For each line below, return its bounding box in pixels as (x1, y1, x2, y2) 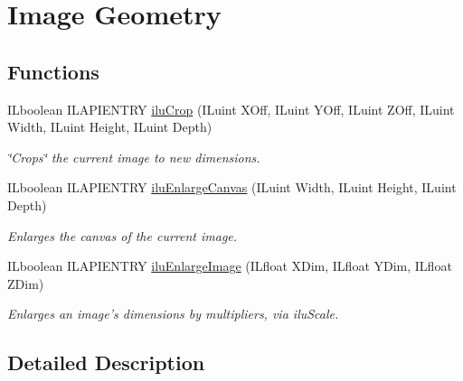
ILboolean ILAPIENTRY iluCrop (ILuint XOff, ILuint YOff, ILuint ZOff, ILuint (7, 99, 455, 118)
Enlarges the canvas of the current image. (7, 226, 238, 245)
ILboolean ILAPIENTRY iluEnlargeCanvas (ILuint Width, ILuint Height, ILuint (7, 178, 457, 197)
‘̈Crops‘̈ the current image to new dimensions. (7, 147, 260, 166)
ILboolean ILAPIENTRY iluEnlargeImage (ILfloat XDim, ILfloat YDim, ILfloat (7, 256, 452, 275)
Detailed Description (7, 348, 205, 376)
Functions (7, 57, 99, 85)
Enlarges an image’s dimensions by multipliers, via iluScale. (7, 304, 339, 323)
